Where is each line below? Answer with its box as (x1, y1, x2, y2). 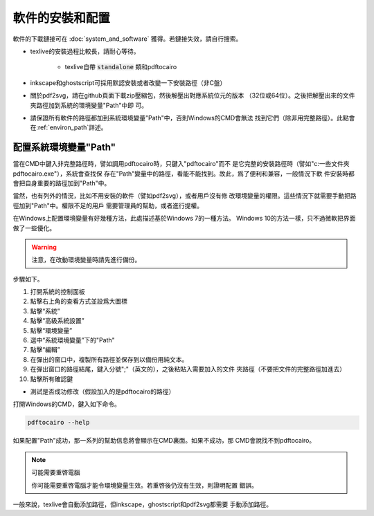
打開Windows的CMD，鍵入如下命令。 (12, 400, 121, 408)
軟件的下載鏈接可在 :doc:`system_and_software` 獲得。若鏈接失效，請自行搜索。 (12, 35, 242, 43)
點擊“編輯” (30, 346, 60, 354)
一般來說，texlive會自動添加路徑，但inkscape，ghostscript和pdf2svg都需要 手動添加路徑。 (12, 500, 273, 508)
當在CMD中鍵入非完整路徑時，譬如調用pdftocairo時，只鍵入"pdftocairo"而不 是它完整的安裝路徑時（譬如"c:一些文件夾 (12, 160, 350, 168)
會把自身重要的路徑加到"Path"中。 (12, 178, 111, 187)
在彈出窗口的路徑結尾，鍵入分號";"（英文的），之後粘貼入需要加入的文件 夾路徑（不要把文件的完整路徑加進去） (30, 365, 346, 374)
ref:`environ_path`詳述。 (38, 123, 107, 131)
